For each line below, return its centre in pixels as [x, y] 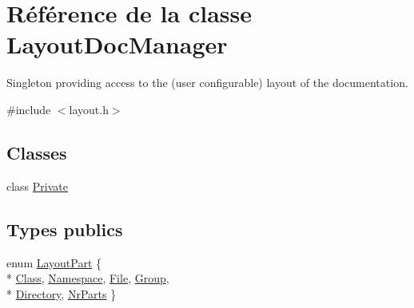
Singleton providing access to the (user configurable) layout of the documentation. [207, 83]
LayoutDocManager [117, 44]
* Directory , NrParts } [62, 293]
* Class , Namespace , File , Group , [88, 278]
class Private [37, 186]
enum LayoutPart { [54, 262]
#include [29, 109]
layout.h [89, 109]
